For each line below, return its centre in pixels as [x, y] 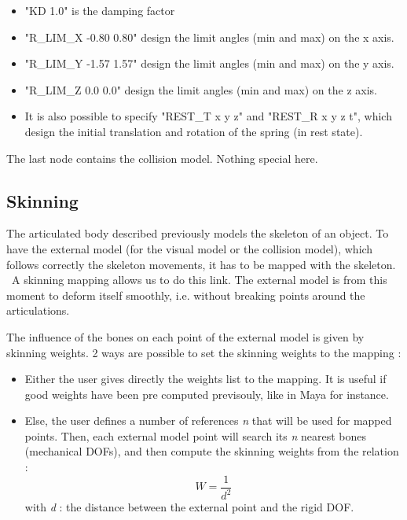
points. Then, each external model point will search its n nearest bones [195, 435]
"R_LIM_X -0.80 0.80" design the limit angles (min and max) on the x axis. [209, 37]
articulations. [38, 310]
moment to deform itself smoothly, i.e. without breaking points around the [186, 295]
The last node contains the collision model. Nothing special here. [162, 158]
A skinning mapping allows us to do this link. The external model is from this [199, 280]
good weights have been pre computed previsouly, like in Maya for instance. [207, 394]
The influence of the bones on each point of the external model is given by [185, 336]
